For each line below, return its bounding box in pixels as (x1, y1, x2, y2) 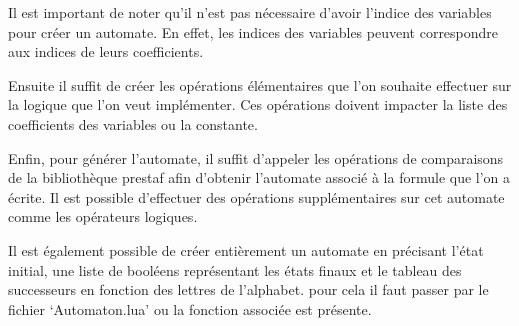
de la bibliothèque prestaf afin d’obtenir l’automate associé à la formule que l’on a (8, 167, 511, 188)
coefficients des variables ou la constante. (8, 113, 258, 134)
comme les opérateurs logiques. (8, 206, 198, 227)
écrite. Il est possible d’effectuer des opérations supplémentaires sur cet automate (8, 186, 505, 207)
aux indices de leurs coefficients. (8, 41, 204, 62)
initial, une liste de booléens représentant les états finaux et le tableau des (8, 259, 462, 280)
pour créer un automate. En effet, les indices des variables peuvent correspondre (8, 21, 499, 42)
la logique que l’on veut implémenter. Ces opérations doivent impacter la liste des (8, 94, 508, 115)
